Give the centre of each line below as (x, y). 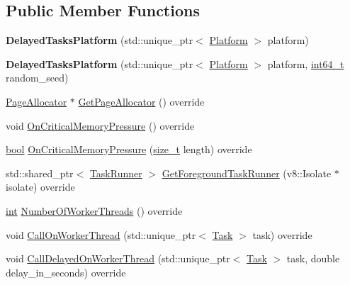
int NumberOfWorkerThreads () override (94, 210)
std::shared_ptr (40, 173)
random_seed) (37, 78)
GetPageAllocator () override (141, 101)
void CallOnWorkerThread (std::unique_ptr (101, 234)
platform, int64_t (306, 63)
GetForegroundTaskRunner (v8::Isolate (247, 173)
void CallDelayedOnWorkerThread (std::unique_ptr (118, 258)
